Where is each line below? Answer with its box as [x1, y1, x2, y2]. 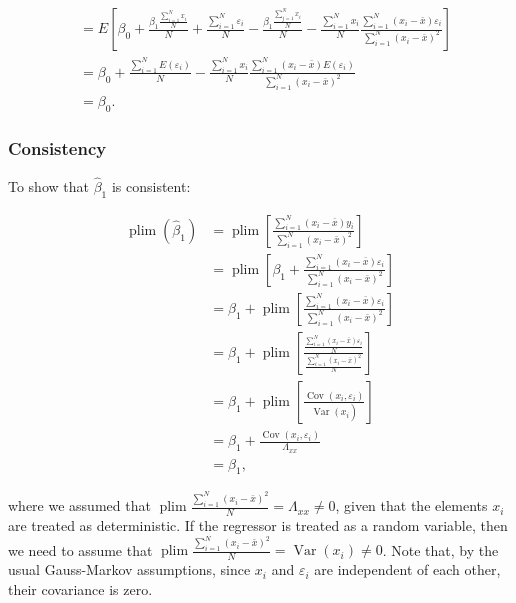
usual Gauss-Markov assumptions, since [8, 559, 251, 580]
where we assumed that [8, 495, 151, 516]
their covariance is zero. [8, 578, 153, 599]
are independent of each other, [314, 559, 501, 580]
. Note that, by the [382, 539, 499, 560]
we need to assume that [8, 539, 153, 560]
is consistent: [111, 175, 191, 196]
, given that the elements [335, 495, 488, 516]
